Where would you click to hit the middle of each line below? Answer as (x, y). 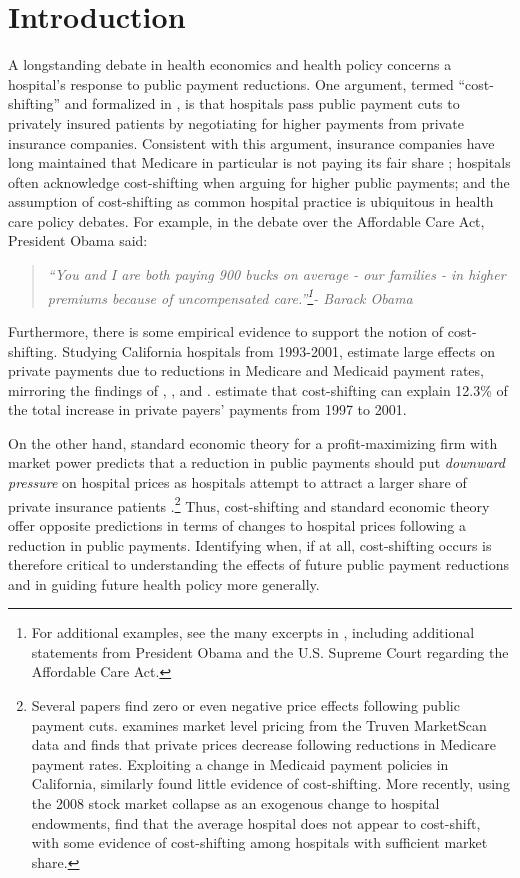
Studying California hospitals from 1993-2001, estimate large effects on (279, 350)
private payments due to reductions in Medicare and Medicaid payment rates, (246, 370)
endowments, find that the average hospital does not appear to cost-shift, (256, 822)
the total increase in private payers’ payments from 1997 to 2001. (207, 409)
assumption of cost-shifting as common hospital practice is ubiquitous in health (251, 201)
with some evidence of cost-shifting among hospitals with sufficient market (259, 842)
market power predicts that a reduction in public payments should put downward (257, 462)
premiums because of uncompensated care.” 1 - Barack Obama (230, 296)
